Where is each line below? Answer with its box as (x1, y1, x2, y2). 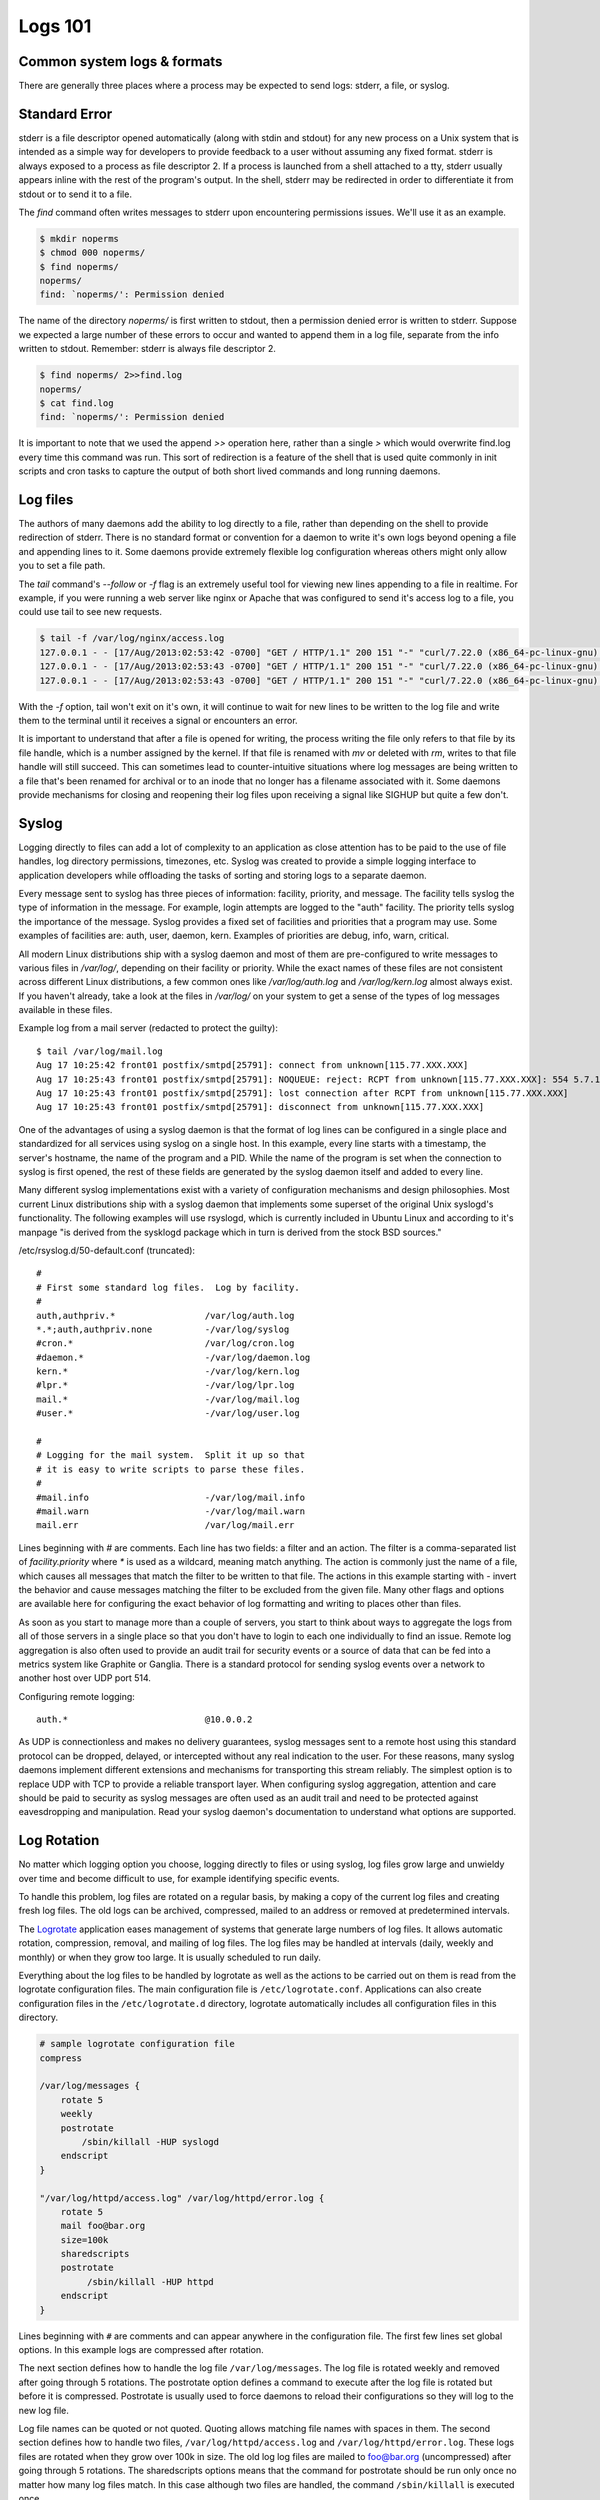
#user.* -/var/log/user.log (36, 1408, 300, 1419)
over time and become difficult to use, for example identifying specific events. (18, 1872, 340, 1884)
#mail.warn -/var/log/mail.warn (36, 1505, 305, 1517)
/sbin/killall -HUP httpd (86, 2276, 214, 2287)
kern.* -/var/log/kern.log (36, 1366, 300, 1377)
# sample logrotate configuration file (39, 2038, 235, 2050)
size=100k (60, 2234, 109, 2245)
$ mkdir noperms (39, 233, 120, 244)
